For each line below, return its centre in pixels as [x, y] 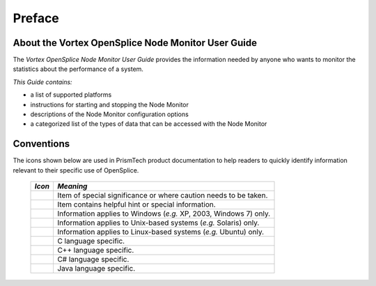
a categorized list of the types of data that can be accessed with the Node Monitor [149, 124]
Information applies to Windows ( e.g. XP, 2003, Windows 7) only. [164, 214]
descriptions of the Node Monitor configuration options [110, 114]
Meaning [72, 186]
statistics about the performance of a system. [78, 69]
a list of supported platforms [71, 95]
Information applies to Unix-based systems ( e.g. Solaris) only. [158, 223]
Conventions [41, 144]
